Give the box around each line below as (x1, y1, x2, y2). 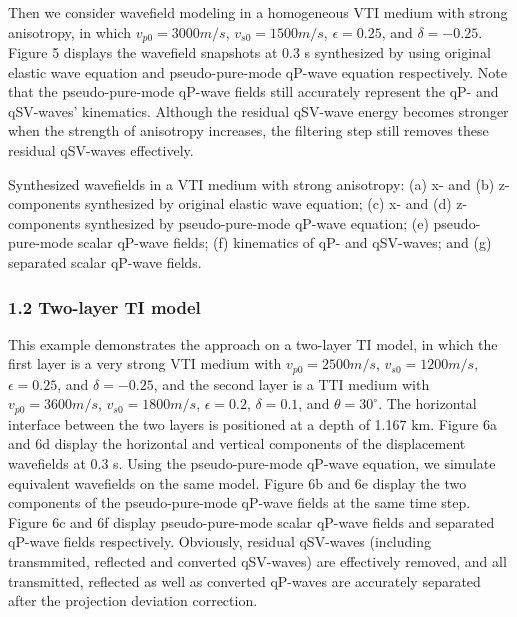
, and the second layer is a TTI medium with (153, 373, 430, 394)
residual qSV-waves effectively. (8, 140, 194, 161)
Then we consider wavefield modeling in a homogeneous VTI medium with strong (8, 2, 508, 22)
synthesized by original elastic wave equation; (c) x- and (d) (85, 193, 452, 214)
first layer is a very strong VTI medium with (8, 353, 282, 374)
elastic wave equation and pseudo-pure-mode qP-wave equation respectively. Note (8, 61, 508, 82)
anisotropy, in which (8, 21, 132, 42)
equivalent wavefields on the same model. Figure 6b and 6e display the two (8, 472, 467, 493)
